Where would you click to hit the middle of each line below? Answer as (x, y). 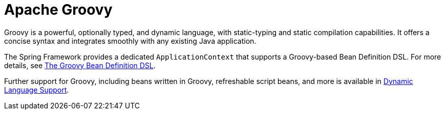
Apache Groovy (58, 10)
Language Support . (37, 90)
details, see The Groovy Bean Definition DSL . (80, 65)
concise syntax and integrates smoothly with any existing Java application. (130, 41)
